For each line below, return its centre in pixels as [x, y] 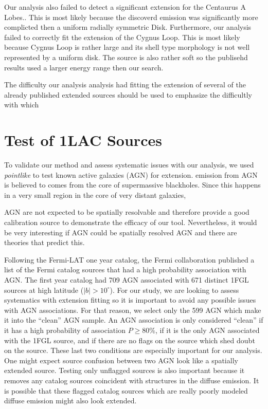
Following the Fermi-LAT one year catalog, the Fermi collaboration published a [129, 259]
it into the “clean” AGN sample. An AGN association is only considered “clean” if [134, 320]
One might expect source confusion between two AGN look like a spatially [121, 360]
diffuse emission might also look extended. [70, 401]
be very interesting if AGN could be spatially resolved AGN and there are [121, 232]
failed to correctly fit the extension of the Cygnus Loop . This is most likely [122, 37]
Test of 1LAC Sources [83, 140]
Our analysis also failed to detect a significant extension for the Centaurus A [125, 7]
